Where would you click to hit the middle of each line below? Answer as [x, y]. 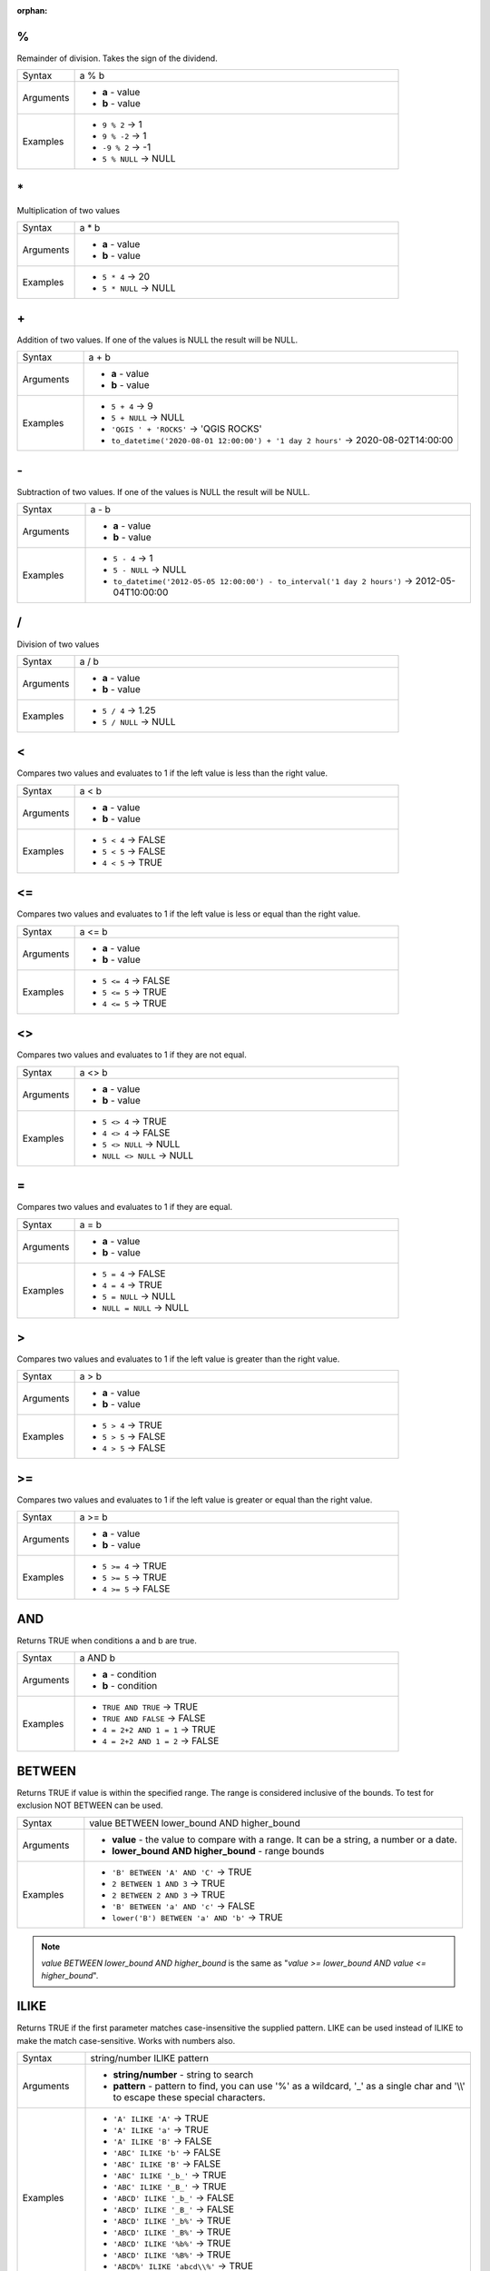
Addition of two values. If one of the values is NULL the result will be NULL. [157, 340]
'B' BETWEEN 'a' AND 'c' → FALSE [184, 1906]
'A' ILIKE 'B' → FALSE [162, 2141]
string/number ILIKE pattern [149, 2058]
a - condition [130, 1674]
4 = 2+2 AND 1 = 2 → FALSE [161, 1741]
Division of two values [58, 644]
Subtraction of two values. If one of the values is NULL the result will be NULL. [163, 491]
